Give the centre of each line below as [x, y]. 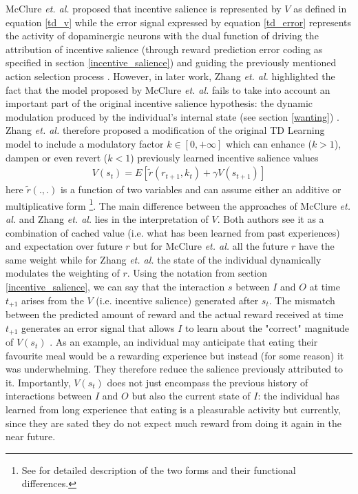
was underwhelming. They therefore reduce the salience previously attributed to [175, 369]
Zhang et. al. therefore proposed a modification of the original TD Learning [165, 130]
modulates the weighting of [63, 273]
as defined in [320, 8]
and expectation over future [64, 246]
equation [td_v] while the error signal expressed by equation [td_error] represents [179, 22]
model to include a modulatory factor [85, 143]
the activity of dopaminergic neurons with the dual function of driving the [162, 36]
